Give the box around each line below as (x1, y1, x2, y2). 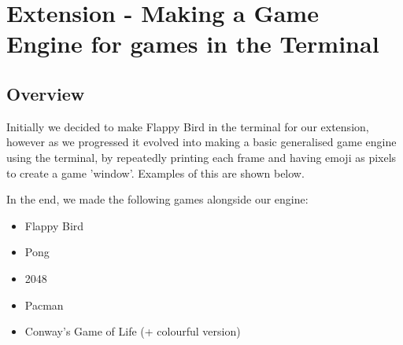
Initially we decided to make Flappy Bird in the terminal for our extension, (6, 118, 369, 134)
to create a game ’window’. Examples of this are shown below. (6, 164, 305, 181)
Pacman (24, 296, 64, 313)
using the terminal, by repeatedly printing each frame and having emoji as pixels (6, 149, 397, 165)
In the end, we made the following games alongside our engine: (6, 191, 309, 207)
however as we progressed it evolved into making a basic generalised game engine (6, 134, 397, 150)
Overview (6, 81, 85, 105)
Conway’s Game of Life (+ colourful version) (24, 323, 241, 339)
